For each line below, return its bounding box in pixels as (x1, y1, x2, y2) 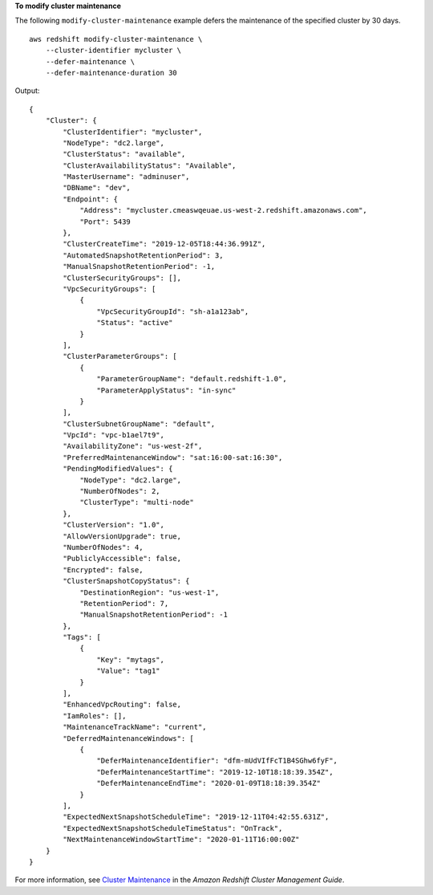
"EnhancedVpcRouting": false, (63, 700, 182, 710)
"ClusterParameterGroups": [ (63, 352, 178, 361)
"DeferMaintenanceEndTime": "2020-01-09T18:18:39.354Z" (96, 779, 321, 788)
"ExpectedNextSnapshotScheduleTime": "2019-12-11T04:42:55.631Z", (63, 812, 330, 822)
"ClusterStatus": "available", (63, 149, 186, 159)
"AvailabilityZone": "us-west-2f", (63, 441, 203, 451)
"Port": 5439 (79, 217, 132, 226)
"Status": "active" (96, 318, 173, 327)
